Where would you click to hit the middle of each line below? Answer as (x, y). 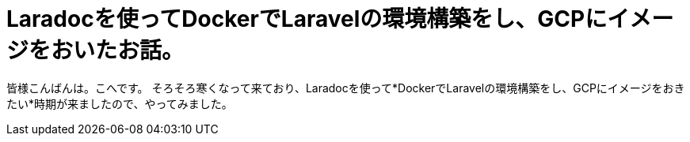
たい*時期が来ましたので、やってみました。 (120, 103)
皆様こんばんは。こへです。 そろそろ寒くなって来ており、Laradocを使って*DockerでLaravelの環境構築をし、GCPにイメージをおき (346, 88)
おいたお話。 (118, 50)
